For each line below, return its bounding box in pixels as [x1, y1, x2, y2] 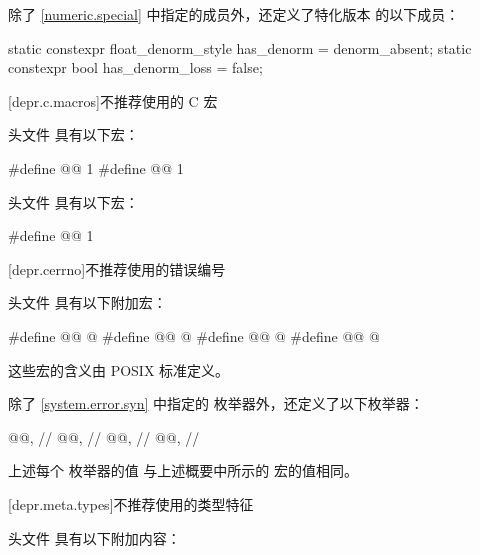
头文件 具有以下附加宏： [8, 292, 167, 313]
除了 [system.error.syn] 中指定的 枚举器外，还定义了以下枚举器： [8, 393, 424, 414]
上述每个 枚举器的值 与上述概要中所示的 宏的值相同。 [8, 460, 358, 481]
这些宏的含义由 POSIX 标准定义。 [8, 359, 230, 380]
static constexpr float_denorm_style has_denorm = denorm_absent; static [8, 37, 472, 58]
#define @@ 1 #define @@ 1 [8, 157, 184, 178]
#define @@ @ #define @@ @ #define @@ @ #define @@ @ [8, 325, 380, 346]
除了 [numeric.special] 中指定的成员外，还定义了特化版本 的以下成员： [8, 4, 460, 24]
